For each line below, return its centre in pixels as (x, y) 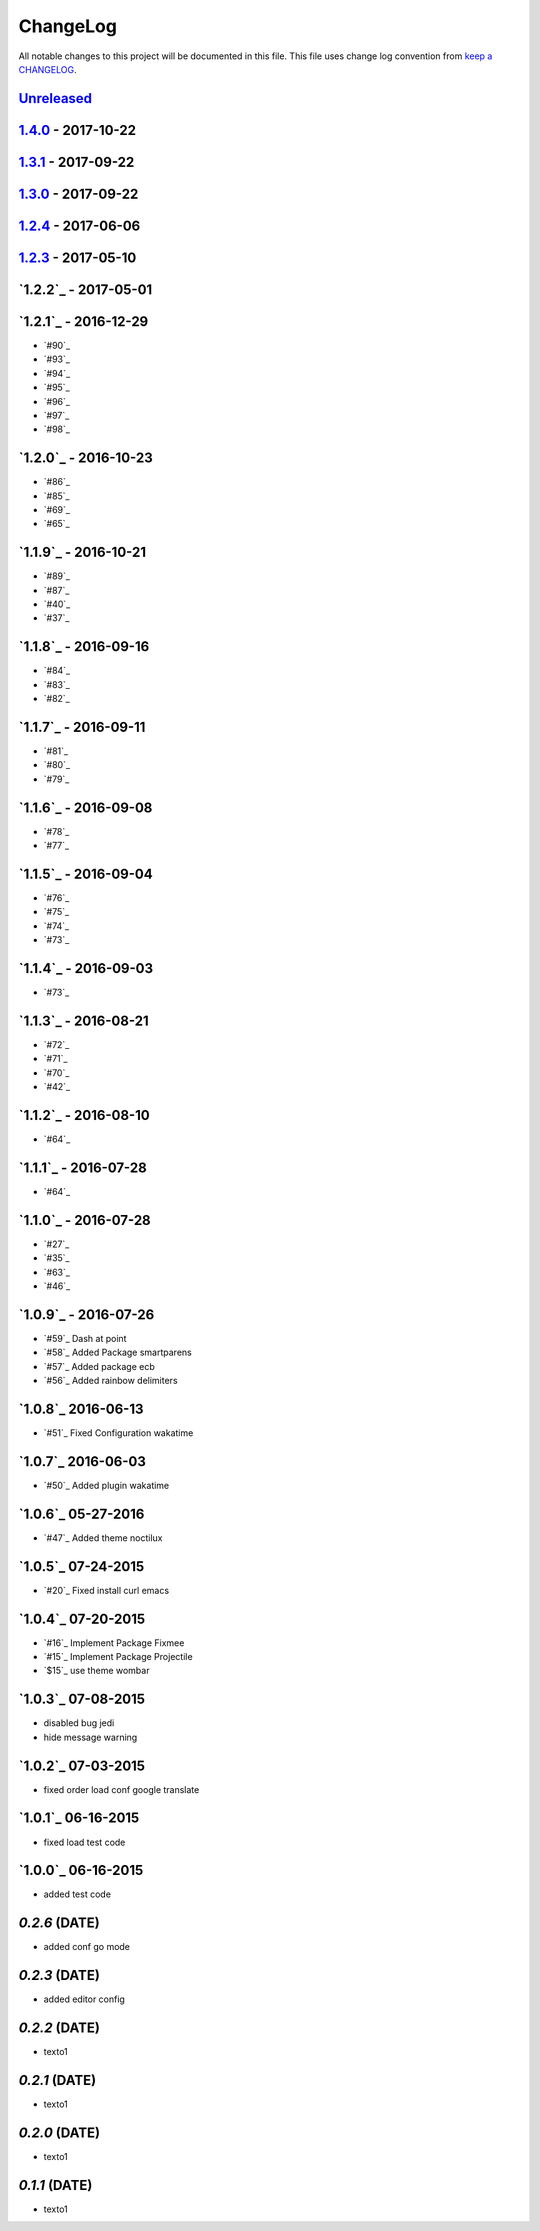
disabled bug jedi (79, 1723)
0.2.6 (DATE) (59, 1923)
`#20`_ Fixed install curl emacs (106, 1590)
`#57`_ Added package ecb (99, 1366)
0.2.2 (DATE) (59, 2028)
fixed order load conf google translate (121, 1789)
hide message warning (90, 1737)
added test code (77, 1894)
